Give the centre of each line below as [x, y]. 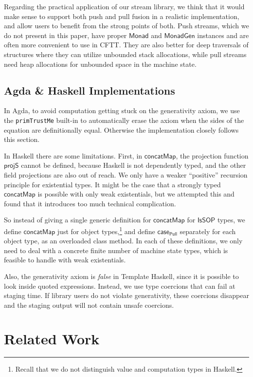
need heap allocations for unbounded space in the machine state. [100, 64]
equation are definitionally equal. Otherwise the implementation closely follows [121, 129]
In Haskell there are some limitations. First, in [73, 155]
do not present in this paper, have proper [65, 35]
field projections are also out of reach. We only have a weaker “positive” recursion [126, 174]
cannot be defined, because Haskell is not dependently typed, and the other [134, 165]
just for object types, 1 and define [106, 230]
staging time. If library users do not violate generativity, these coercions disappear [126, 295]
